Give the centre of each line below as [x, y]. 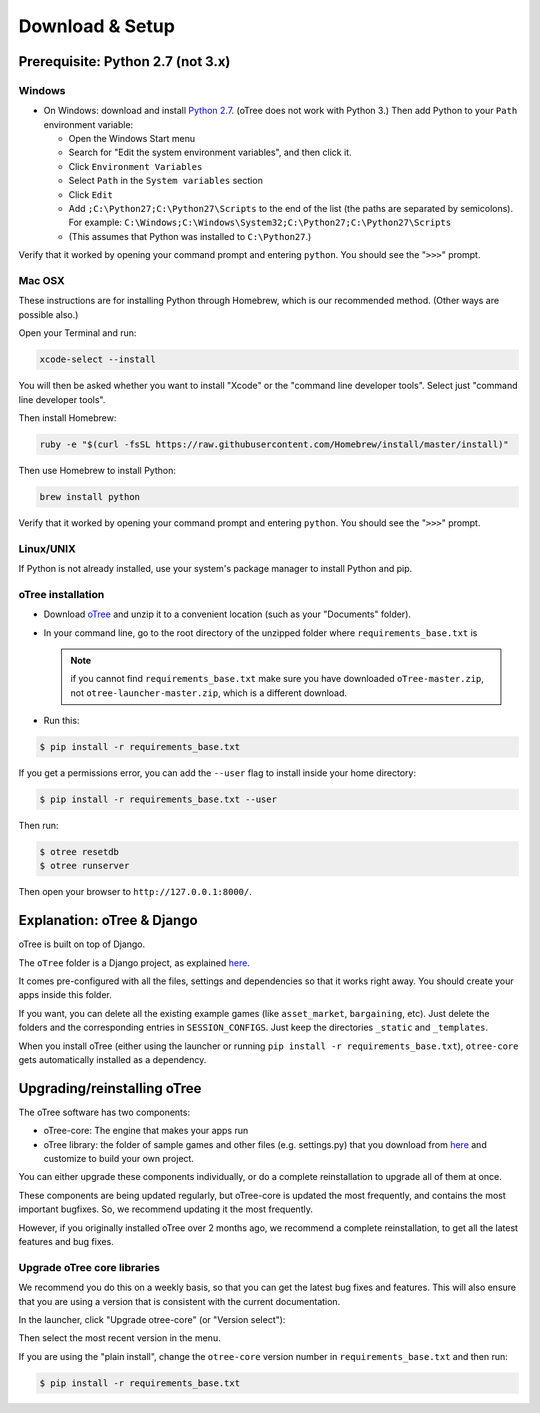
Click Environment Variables [135, 166]
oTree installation [61, 594]
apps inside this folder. [65, 995]
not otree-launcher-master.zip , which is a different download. [209, 692]
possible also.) [48, 314]
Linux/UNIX [47, 548]
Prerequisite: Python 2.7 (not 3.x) [124, 61]
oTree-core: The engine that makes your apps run [146, 1131]
